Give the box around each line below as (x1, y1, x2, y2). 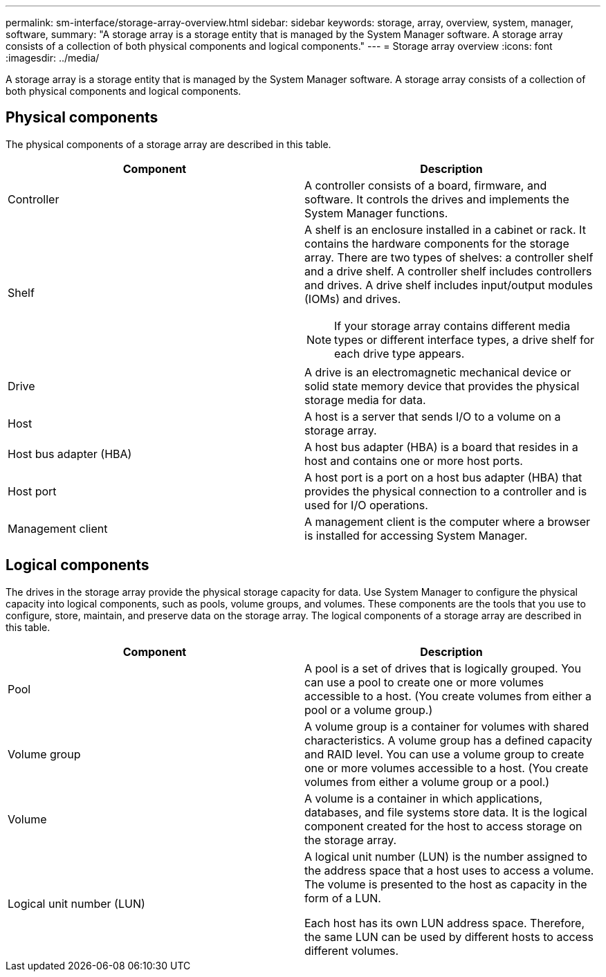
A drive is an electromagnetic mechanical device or (304, 365, 571, 379)
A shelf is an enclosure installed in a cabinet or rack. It (304, 222, 586, 237)
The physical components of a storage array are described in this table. (6, 138, 331, 150)
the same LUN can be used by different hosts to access (304, 929, 594, 944)
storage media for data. (304, 392, 426, 407)
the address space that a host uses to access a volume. (304, 863, 594, 877)
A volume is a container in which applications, (304, 791, 543, 805)
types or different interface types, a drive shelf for (334, 332, 595, 347)
